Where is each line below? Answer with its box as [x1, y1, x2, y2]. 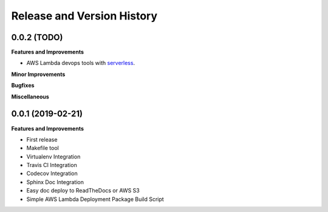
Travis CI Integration [26, 162, 77, 169]
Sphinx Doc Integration [26, 178, 84, 185]
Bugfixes [11, 82, 35, 89]
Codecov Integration [26, 170, 78, 177]
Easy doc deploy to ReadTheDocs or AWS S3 [26, 187, 140, 194]
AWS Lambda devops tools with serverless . [26, 60, 135, 67]
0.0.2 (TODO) [11, 32, 63, 43]
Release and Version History [11, 9, 158, 22]
